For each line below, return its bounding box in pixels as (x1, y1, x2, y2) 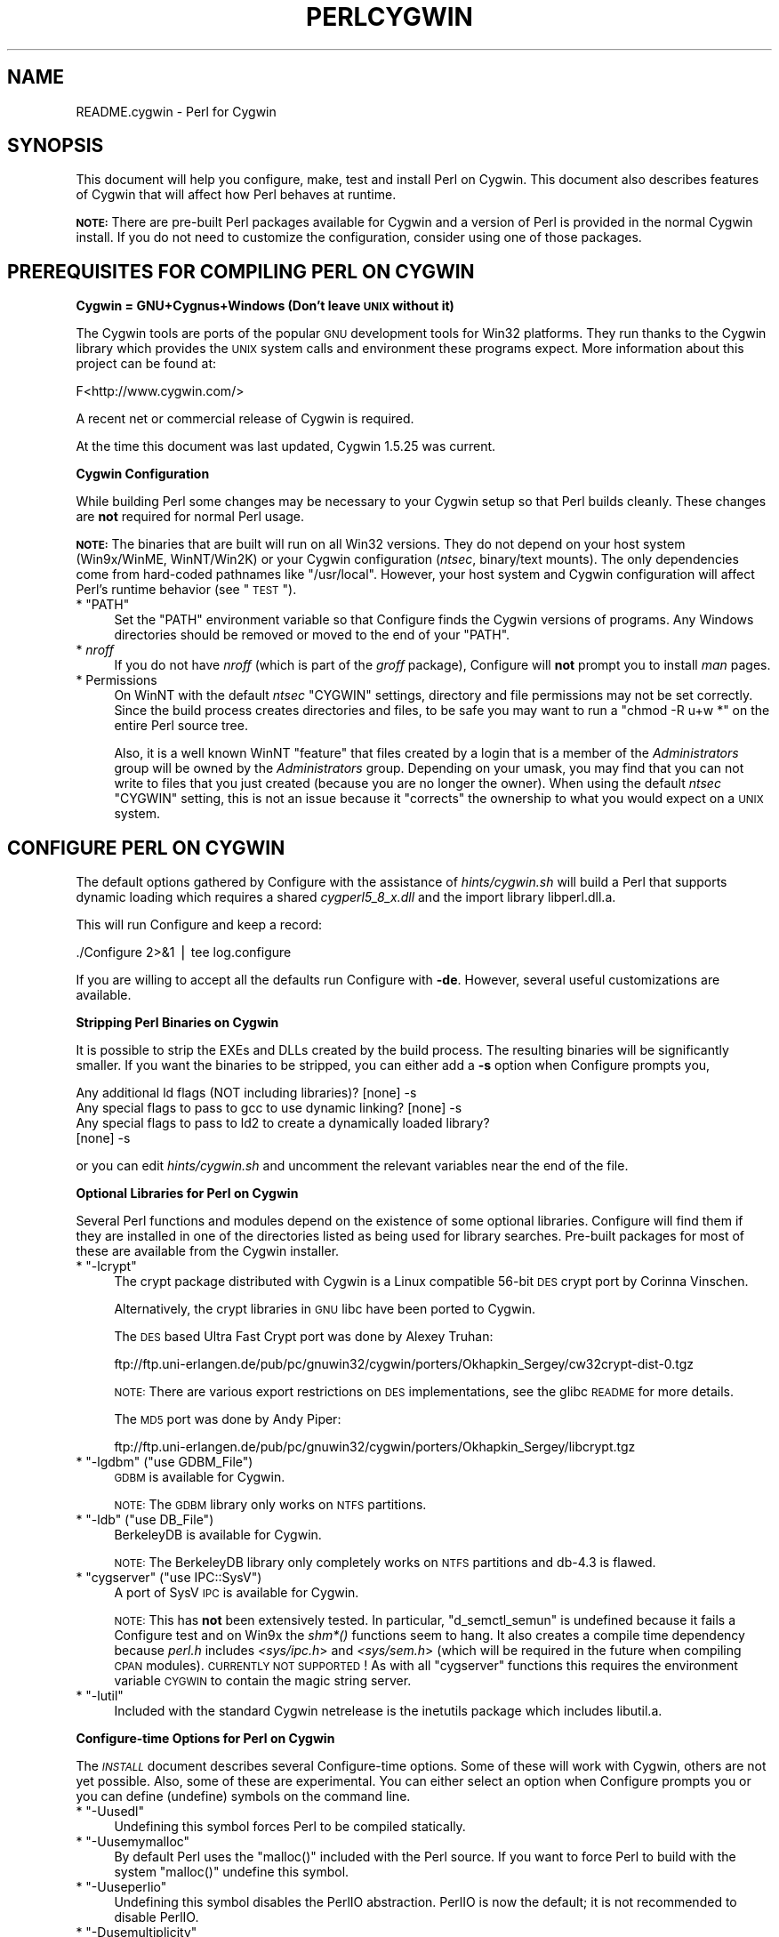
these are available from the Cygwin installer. (76, 1243, 340, 1259)
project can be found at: (76, 356, 217, 372)
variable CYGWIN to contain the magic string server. (114, 1673, 412, 1689)
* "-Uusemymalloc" (76, 1834, 190, 1850)
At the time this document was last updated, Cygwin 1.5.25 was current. (76, 438, 496, 454)
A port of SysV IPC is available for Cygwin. (114, 1585, 359, 1601)
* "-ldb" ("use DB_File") (76, 1512, 214, 1528)
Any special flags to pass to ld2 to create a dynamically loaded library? (76, 1115, 490, 1131)
